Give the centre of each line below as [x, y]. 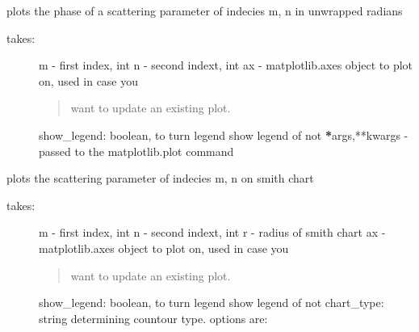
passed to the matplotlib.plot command [136, 151]
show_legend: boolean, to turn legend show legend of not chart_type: [212, 303]
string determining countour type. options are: [153, 318]
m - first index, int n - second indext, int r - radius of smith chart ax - [212, 232]
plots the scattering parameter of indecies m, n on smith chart [160, 178]
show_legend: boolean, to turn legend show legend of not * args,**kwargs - [224, 134]
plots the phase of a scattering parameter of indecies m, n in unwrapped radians [205, 11]
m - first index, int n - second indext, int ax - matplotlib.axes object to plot [226, 65]
